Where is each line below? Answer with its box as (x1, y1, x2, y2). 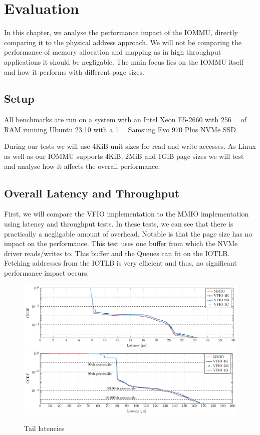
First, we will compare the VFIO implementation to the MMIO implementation (4, 208, 249, 219)
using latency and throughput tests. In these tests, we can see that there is (4, 219, 233, 229)
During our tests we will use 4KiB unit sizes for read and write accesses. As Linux (4, 141, 256, 151)
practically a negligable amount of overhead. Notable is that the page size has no (4, 228, 252, 239)
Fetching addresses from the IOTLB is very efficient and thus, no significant (4, 258, 237, 268)
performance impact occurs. (4, 268, 89, 278)
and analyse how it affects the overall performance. (4, 160, 160, 171)
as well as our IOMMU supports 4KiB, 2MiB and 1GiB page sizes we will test (4, 151, 244, 161)
